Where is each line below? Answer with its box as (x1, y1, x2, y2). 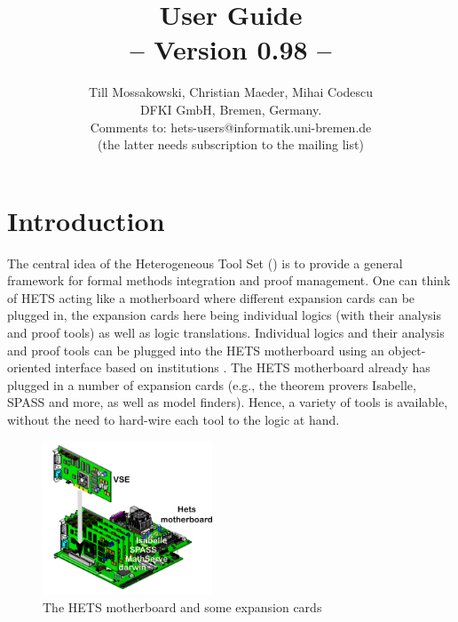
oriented (7, 358, 51, 377)
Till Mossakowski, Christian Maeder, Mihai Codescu (88, 83, 374, 101)
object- (388, 340, 426, 359)
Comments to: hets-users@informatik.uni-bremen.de (90, 117, 372, 136)
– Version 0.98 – (130, 31, 332, 68)
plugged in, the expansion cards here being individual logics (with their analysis (7, 306, 442, 324)
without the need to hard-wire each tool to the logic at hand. (7, 410, 340, 428)
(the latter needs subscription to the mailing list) (98, 135, 364, 154)
